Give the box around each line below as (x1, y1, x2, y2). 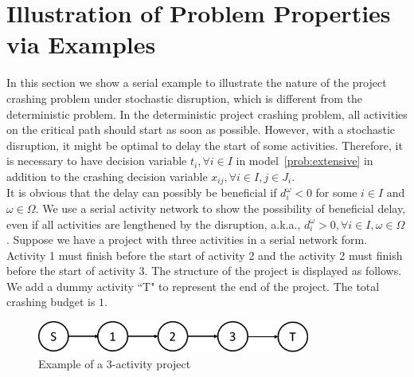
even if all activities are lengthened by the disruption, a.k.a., (6, 215, 301, 232)
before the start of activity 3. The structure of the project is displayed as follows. (6, 262, 402, 279)
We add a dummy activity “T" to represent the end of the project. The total (6, 277, 380, 294)
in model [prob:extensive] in (236, 152, 373, 169)
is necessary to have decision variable (6, 152, 187, 169)
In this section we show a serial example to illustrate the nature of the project (6, 74, 387, 91)
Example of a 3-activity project (38, 355, 191, 372)
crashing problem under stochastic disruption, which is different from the (6, 89, 363, 106)
